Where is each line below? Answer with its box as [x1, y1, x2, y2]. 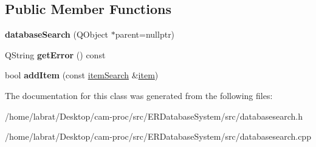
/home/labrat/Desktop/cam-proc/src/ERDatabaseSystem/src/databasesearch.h [5, 109, 303, 122]
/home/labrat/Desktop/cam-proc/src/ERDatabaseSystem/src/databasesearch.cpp [5, 130, 311, 143]
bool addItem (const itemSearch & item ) [5, 69, 159, 81]
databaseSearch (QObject [5, 28, 109, 41]
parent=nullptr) [115, 28, 175, 41]
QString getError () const [5, 48, 106, 61]
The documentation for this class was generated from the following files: [5, 89, 273, 101]
